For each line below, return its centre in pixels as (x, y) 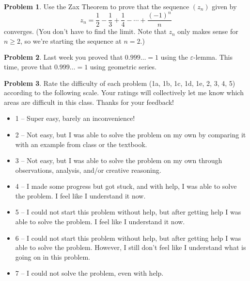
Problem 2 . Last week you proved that (63, 57)
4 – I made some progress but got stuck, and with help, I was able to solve (126, 186)
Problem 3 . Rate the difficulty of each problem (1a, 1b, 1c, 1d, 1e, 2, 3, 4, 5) (120, 83)
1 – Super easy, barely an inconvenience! (75, 118)
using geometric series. (123, 66)
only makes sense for (208, 31)
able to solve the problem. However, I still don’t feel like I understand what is (131, 247)
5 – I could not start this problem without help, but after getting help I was (128, 212)
